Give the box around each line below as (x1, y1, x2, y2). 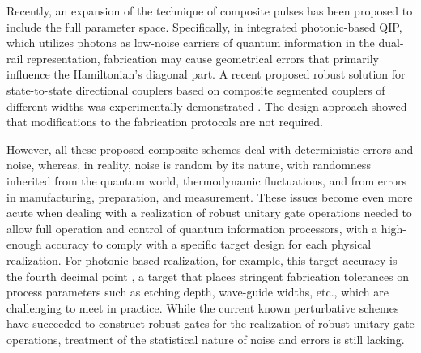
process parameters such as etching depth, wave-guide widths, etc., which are (6, 283, 389, 300)
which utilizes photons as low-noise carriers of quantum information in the (6, 34, 375, 51)
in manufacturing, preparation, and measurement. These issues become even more (6, 188, 413, 205)
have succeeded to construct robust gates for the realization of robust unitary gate (6, 315, 415, 332)
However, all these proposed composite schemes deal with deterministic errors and (6, 140, 414, 157)
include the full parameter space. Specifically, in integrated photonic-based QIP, (6, 18, 402, 35)
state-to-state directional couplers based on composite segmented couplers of (6, 81, 385, 98)
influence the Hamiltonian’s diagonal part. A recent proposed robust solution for (6, 66, 406, 83)
